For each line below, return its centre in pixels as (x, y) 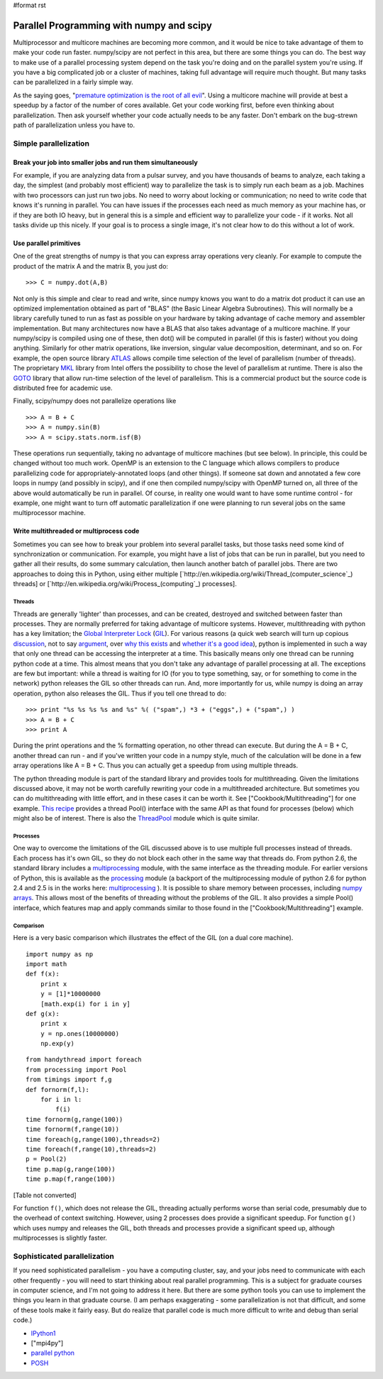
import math (46, 964)
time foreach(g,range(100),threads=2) (93, 1139)
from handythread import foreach (84, 1060)
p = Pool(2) (46, 1159)
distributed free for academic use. (63, 388)
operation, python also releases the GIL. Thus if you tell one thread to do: (120, 693)
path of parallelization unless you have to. (74, 125)
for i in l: (61, 1100)
